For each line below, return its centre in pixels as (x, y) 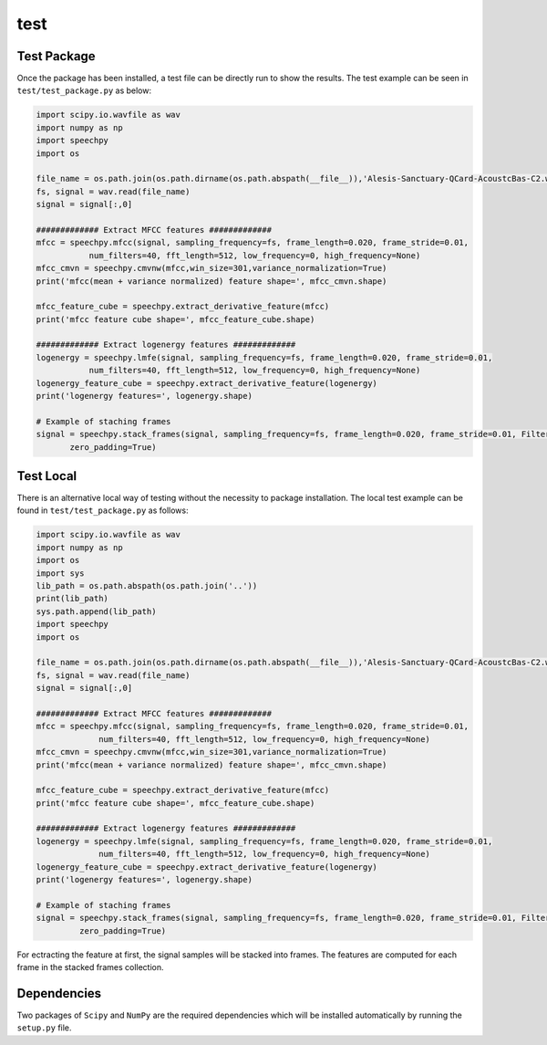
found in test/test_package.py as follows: (103, 510)
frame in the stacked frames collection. (90, 967)
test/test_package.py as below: (84, 90)
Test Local (47, 476)
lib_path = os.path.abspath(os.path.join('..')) (147, 586)
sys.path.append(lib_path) (96, 611)
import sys (60, 573)
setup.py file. (44, 1028)
